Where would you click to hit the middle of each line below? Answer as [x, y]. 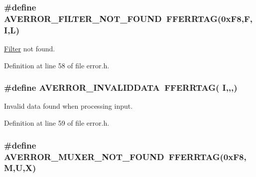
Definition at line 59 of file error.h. [57, 123]
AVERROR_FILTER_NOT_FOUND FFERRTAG [111, 18]
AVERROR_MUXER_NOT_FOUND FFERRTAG [112, 156]
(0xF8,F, [235, 18]
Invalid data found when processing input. [68, 106]
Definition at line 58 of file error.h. [57, 65]
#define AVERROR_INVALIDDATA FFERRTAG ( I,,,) [121, 88]
